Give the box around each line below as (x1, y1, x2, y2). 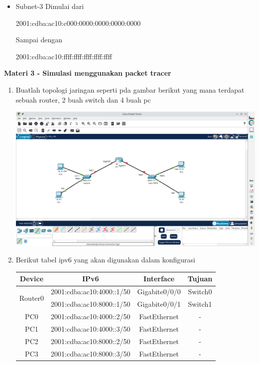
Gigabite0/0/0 (137, 286, 181, 297)
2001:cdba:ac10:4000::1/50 (51, 286, 130, 297)
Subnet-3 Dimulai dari (15, 1, 84, 11)
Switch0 (188, 286, 212, 297)
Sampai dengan (15, 34, 63, 45)
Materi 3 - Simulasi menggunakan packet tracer (4, 68, 171, 78)
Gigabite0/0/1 (137, 299, 181, 309)
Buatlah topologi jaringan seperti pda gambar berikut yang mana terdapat (15, 84, 245, 95)
